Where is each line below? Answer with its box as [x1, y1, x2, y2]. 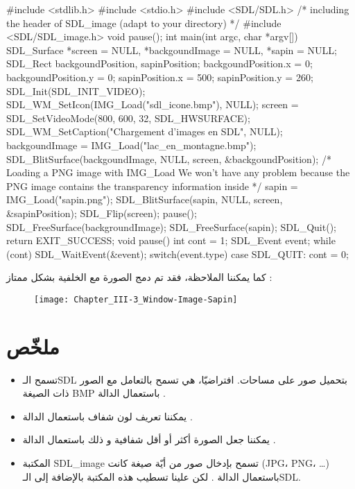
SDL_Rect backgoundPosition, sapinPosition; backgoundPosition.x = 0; [6, 56, 313, 71]
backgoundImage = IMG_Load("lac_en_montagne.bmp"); [6, 137, 257, 152]
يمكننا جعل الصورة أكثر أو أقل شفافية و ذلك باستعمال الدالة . [22, 432, 276, 447]
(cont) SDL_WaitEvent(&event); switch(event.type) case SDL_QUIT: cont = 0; [6, 246, 349, 261]
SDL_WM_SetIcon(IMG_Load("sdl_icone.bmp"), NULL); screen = [6, 97, 299, 112]
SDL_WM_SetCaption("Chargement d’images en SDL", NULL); [6, 124, 283, 139]
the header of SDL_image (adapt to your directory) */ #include [6, 15, 282, 30]
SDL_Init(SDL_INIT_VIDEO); [6, 83, 146, 98]
